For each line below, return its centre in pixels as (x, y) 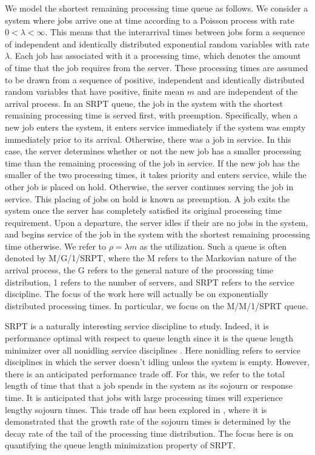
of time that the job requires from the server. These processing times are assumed (157, 67)
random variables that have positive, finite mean (95, 91)
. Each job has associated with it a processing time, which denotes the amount (155, 56)
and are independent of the (247, 91)
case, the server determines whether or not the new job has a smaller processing (153, 151)
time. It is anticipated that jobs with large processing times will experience (144, 397)
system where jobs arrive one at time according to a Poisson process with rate (150, 20)
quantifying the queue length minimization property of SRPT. (120, 445)
